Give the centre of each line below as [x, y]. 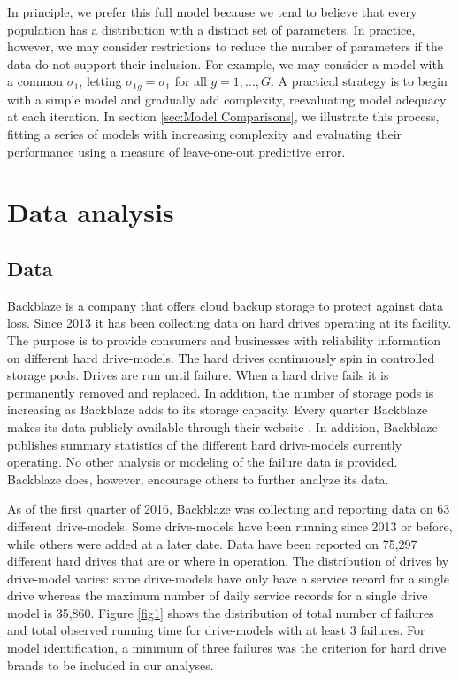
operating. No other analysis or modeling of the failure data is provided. [203, 462]
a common [35, 81]
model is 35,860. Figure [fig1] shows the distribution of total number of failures [221, 612]
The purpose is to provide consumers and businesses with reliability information [224, 340]
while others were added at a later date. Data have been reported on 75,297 [212, 543]
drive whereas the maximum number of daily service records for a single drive [218, 595]
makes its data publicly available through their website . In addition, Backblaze [222, 426]
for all [191, 81]
